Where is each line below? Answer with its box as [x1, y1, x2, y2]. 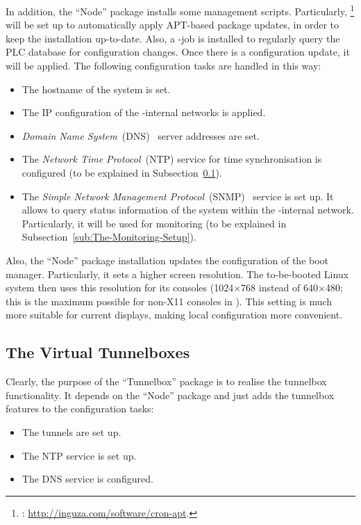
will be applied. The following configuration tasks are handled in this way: [6, 58, 321, 73]
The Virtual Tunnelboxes [6, 341, 190, 363]
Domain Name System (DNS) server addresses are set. [22, 128, 260, 143]
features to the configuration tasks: [6, 401, 154, 416]
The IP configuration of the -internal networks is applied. [22, 105, 266, 120]
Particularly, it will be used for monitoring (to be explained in [22, 216, 287, 230]
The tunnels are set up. [22, 424, 121, 439]
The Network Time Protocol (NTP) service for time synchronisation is [22, 152, 322, 166]
